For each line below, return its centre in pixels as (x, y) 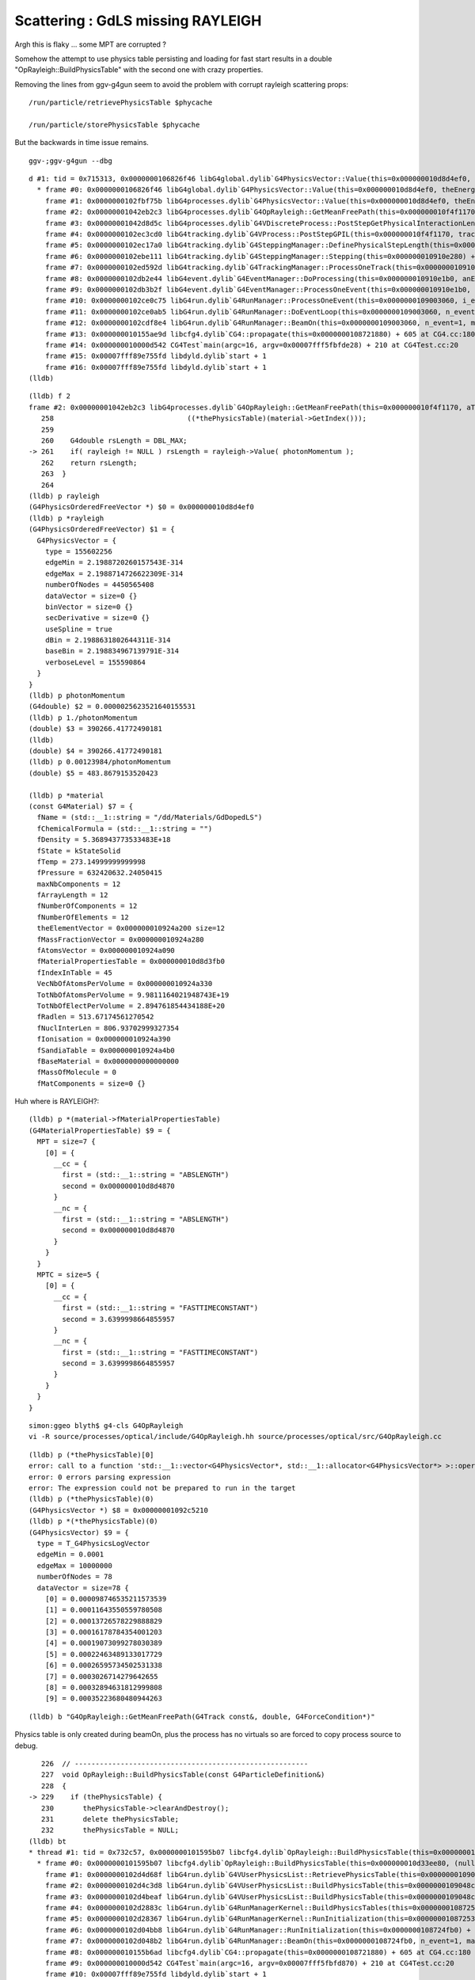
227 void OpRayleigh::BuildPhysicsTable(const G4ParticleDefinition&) (183, 1775)
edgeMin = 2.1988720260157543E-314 (114, 563)
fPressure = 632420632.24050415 (99, 873)
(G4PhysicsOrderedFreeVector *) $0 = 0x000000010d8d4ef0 (142, 507)
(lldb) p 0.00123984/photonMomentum (100, 762)
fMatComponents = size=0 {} (91, 1083)
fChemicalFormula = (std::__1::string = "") (125, 828)
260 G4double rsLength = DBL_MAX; (114, 441)
